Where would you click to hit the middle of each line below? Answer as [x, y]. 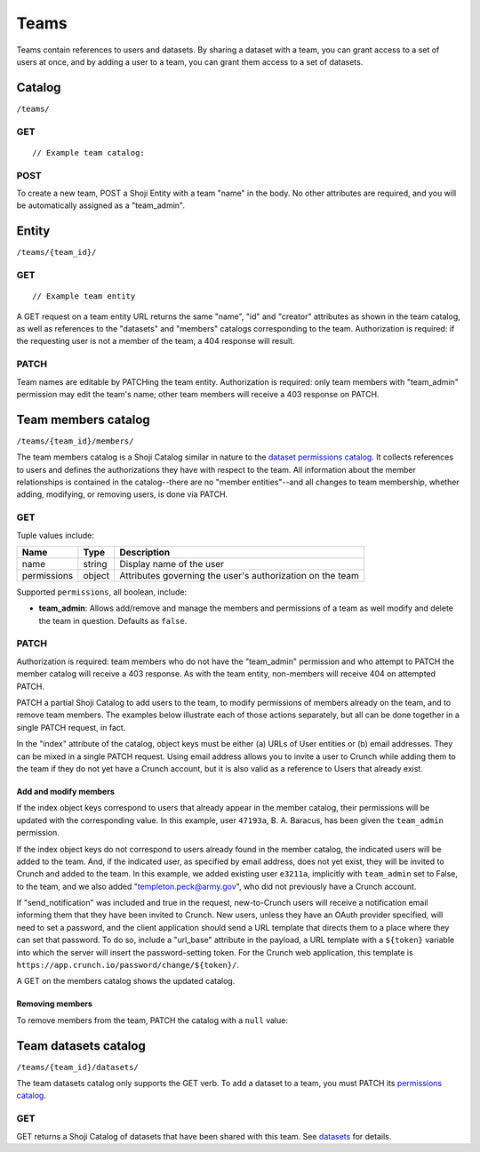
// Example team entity [84, 296]
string [95, 564]
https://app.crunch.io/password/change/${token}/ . [128, 965]
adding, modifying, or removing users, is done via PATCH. [122, 494]
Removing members [55, 1004]
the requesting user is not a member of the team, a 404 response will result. [156, 341]
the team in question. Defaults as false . [113, 620]
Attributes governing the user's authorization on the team [239, 575]
